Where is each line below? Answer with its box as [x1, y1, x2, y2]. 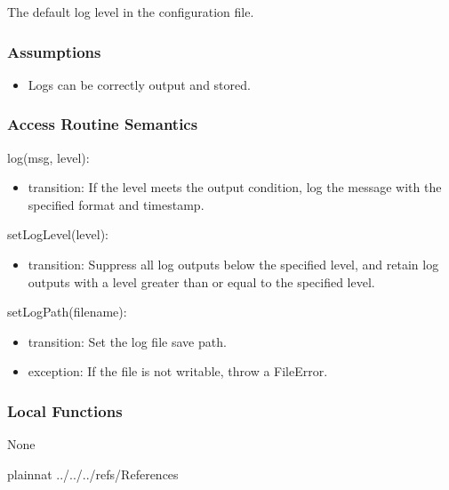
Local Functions [7, 399, 123, 422]
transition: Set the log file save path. [28, 332, 227, 350]
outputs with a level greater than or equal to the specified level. [28, 272, 375, 291]
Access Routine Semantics [7, 113, 198, 135]
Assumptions [7, 40, 101, 62]
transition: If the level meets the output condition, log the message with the [28, 178, 442, 197]
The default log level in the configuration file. [7, 3, 254, 20]
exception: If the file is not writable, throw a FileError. [28, 362, 328, 381]
